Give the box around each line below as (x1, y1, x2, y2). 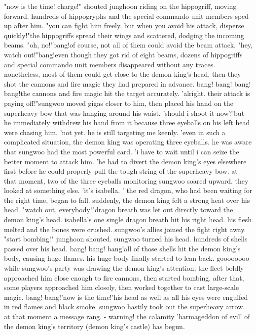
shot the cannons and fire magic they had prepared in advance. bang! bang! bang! (4, 78, 251, 89)
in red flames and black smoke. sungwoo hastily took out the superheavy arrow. (4, 301, 245, 312)
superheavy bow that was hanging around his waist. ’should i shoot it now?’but (4, 107, 245, 118)
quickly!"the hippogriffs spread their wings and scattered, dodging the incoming (4, 30, 244, 40)
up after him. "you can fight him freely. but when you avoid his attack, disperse (4, 20, 244, 31)
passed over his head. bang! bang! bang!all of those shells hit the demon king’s (4, 243, 241, 253)
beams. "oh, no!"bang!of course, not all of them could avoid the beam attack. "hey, (4, 40, 253, 50)
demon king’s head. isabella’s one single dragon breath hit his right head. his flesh (4, 214, 252, 225)
